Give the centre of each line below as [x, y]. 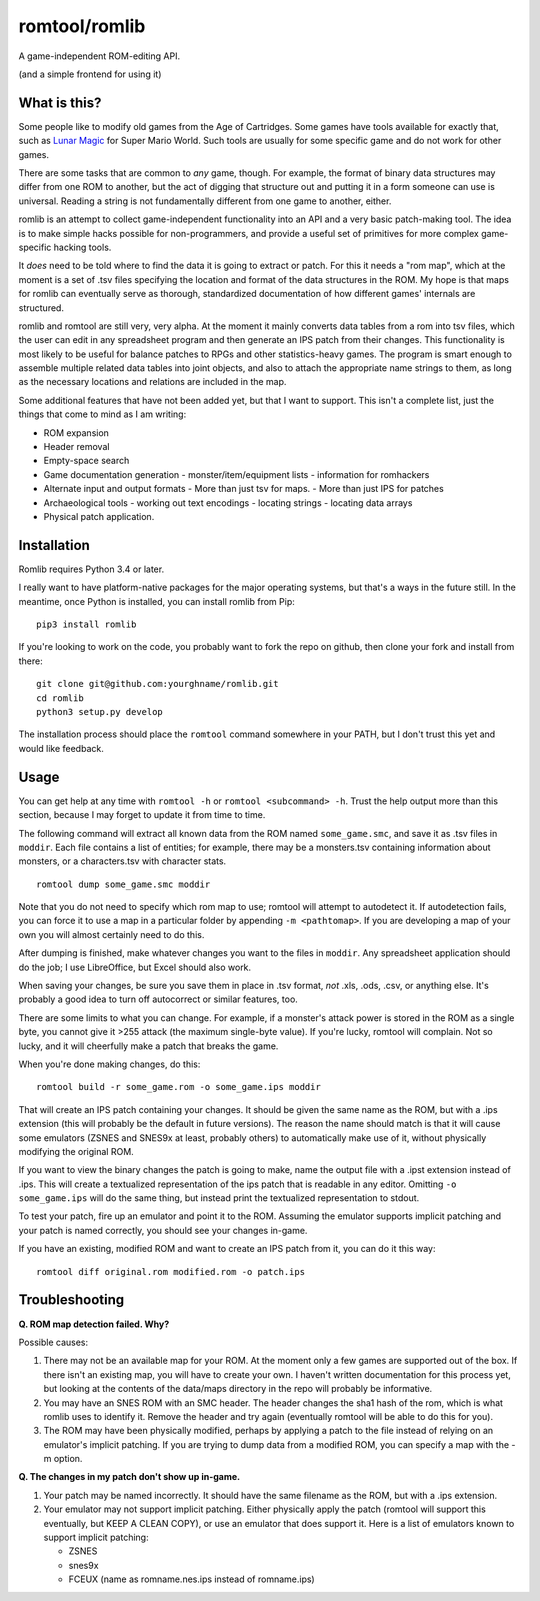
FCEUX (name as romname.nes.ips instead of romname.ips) [191, 1579]
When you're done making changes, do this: [109, 1064]
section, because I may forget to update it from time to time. [142, 815]
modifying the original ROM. [76, 1151]
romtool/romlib [82, 26]
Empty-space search [86, 461]
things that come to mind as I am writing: [102, 414]
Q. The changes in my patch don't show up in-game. [129, 1477]
